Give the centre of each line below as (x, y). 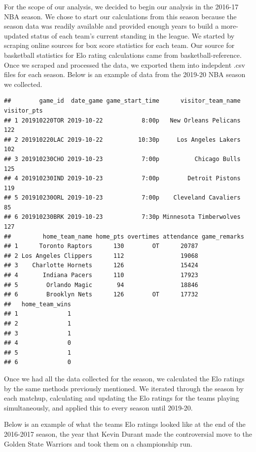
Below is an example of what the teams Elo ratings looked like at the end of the (125, 424)
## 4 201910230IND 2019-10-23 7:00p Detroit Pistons (122, 179)
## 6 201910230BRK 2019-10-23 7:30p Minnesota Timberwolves (122, 217)
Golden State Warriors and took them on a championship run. (98, 443)
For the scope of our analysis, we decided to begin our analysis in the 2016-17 (121, 6)
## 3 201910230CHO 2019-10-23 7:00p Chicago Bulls (122, 159)
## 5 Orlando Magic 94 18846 (101, 285)
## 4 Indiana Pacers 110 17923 (101, 275)
